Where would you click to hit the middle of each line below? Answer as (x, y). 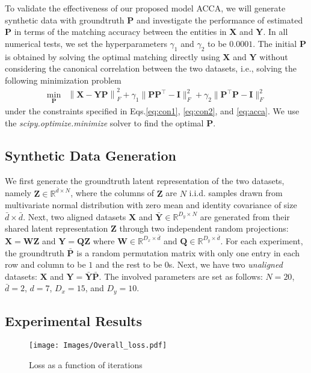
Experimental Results (73, 321)
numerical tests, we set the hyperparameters (86, 43)
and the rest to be (129, 264)
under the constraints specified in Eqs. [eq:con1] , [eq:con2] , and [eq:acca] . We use (152, 111)
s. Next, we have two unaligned (226, 264)
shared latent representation (57, 228)
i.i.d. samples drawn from (236, 193)
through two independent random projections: (204, 228)
